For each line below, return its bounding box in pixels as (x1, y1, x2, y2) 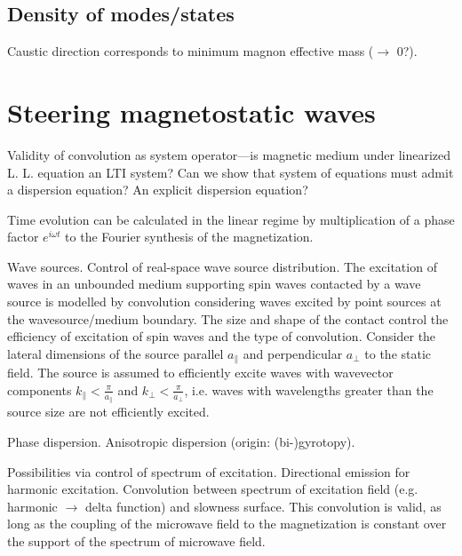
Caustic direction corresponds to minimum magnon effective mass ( (7, 42, 374, 60)
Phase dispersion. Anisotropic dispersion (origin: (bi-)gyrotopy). (7, 432, 355, 450)
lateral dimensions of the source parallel (7, 344, 224, 362)
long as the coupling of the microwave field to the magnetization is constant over (7, 514, 447, 533)
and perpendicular (243, 344, 343, 362)
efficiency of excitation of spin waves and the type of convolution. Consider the (7, 327, 436, 346)
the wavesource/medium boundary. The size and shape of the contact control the (7, 309, 449, 328)
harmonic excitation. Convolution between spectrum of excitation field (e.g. (7, 480, 418, 498)
